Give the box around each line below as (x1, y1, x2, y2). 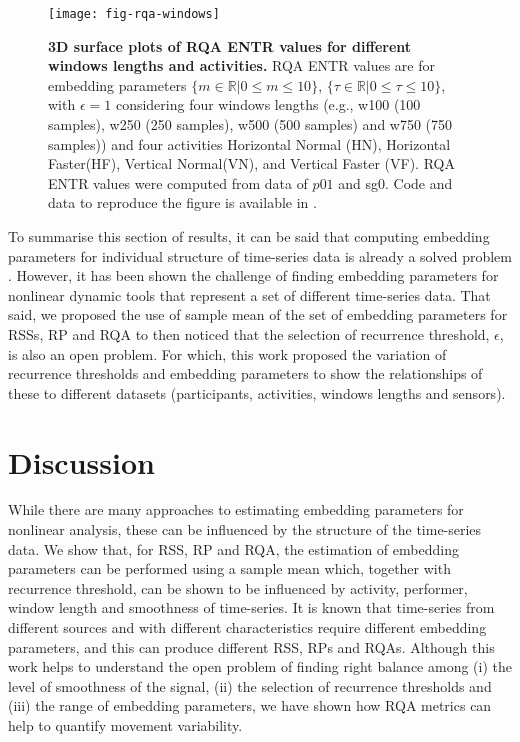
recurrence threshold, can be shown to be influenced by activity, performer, (8, 577, 468, 598)
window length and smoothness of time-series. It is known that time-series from (8, 597, 495, 618)
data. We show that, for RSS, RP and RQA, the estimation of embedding (8, 538, 459, 559)
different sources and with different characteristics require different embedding (8, 617, 487, 638)
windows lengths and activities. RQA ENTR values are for (48, 55, 435, 76)
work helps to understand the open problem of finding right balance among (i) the (8, 656, 512, 677)
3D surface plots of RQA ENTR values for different (48, 35, 412, 56)
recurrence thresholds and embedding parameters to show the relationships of (8, 363, 483, 384)
